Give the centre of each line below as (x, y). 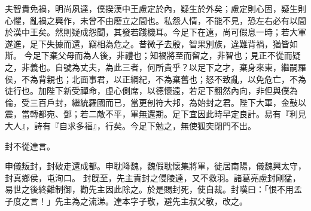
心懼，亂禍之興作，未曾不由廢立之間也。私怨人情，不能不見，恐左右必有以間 (155, 20)
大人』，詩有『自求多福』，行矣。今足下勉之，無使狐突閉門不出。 (130, 125)
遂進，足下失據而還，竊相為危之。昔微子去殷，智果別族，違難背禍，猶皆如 (151, 43)
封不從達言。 (30, 146)
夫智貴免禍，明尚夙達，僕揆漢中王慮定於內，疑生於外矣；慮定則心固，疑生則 (155, 8)
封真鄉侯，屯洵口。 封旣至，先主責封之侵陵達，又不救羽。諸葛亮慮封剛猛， (153, 177)
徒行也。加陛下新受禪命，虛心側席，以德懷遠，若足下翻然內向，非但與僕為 (151, 91)
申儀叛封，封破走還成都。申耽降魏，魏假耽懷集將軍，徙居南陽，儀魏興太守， (155, 166)
